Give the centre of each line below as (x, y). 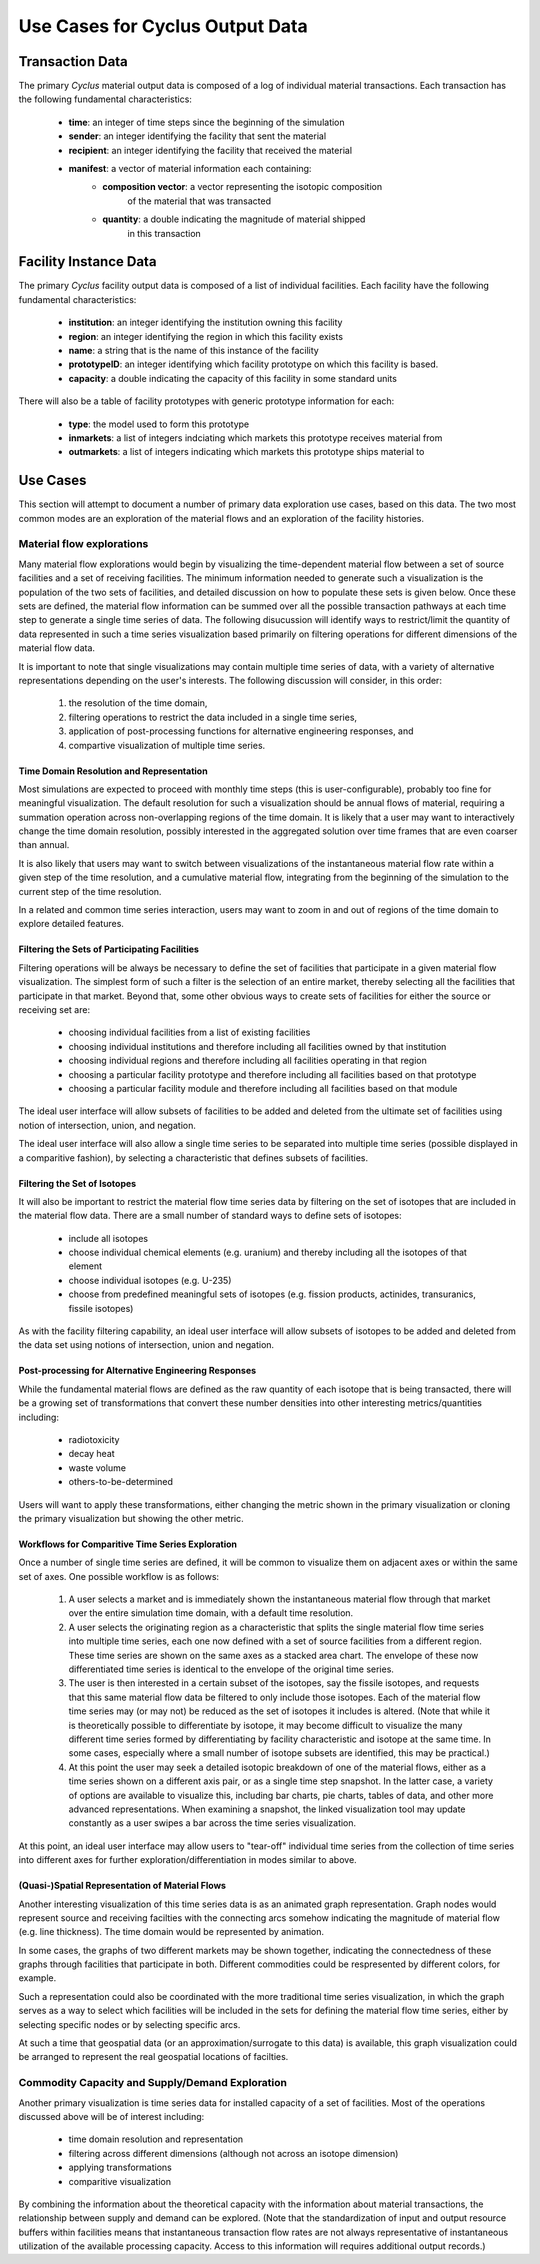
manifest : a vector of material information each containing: (190, 169)
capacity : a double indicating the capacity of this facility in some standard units (232, 378)
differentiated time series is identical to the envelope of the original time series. (231, 1669)
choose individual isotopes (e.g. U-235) (150, 1280)
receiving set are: (54, 1009)
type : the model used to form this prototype (159, 424)
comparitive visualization (120, 2181)
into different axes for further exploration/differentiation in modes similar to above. (187, 1860)
